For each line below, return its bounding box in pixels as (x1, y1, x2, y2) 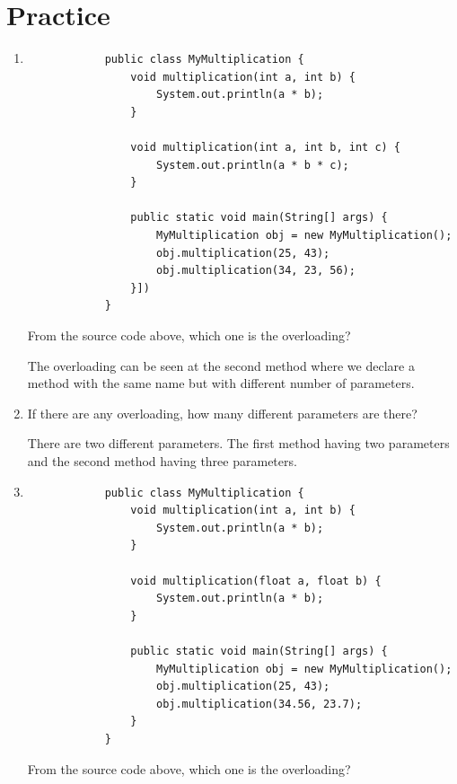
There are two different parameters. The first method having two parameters (27, 434, 450, 453)
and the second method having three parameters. (27, 452, 297, 470)
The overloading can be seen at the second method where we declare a (27, 356, 415, 374)
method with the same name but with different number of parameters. (27, 374, 415, 392)
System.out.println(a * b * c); (155, 158, 349, 172)
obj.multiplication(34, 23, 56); (155, 264, 356, 277)
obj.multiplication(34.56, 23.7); (155, 697, 363, 710)
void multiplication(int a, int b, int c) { (130, 141, 401, 154)
